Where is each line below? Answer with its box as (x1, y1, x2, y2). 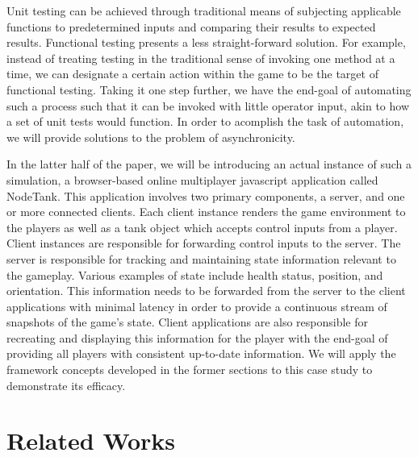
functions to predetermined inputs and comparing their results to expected (6, 18, 376, 35)
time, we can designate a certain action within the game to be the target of (6, 65, 378, 82)
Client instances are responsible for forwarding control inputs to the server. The (6, 235, 401, 251)
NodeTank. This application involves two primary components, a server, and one (6, 187, 405, 204)
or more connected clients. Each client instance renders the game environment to (6, 203, 406, 220)
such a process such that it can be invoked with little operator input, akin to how (6, 97, 409, 114)
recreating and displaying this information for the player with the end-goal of (6, 329, 388, 346)
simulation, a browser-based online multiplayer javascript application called (6, 171, 378, 188)
